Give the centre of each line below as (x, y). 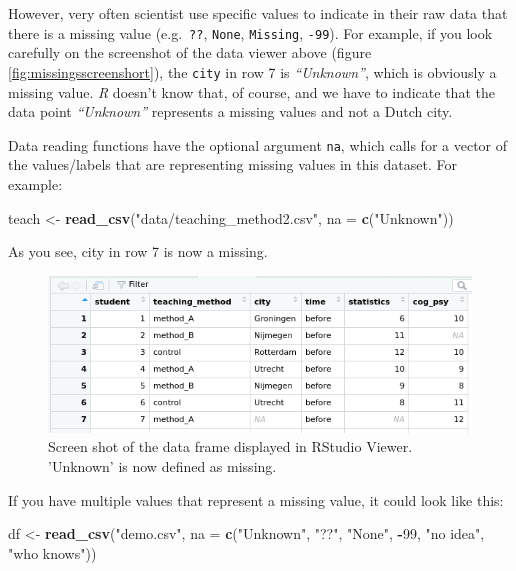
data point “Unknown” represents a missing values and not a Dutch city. (230, 111)
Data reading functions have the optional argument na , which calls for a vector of (258, 144)
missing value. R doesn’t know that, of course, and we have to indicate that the (251, 91)
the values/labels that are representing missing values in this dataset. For (232, 164)
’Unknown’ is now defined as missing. (162, 466)
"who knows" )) (52, 552)
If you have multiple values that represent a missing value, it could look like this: (256, 499)
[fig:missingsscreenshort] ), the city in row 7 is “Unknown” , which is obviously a (252, 71)
